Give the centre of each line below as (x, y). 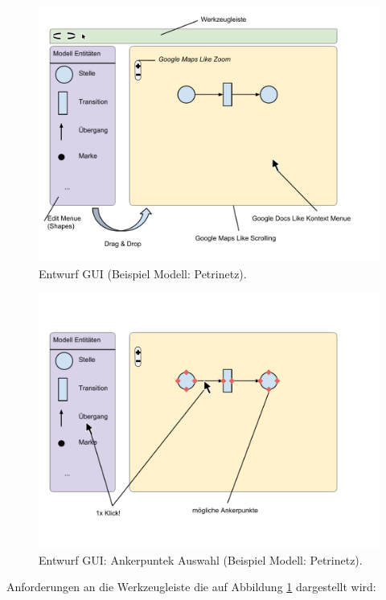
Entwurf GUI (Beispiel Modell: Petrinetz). (143, 273)
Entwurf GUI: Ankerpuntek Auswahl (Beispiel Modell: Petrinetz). (201, 559)
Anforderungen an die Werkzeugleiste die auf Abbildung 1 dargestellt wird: (191, 587)
